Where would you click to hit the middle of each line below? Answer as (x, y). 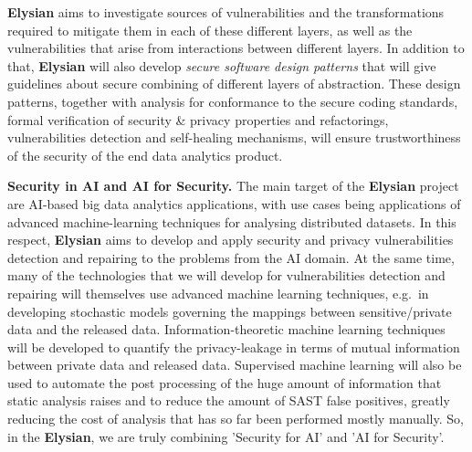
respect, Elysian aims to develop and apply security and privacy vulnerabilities (231, 240)
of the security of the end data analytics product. (145, 155)
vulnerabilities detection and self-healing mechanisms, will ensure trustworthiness (234, 137)
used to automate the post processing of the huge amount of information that (225, 382)
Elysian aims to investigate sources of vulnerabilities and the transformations (226, 12)
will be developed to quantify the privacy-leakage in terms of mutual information (234, 347)
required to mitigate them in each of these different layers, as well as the (210, 30)
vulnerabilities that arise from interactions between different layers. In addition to (236, 48)
